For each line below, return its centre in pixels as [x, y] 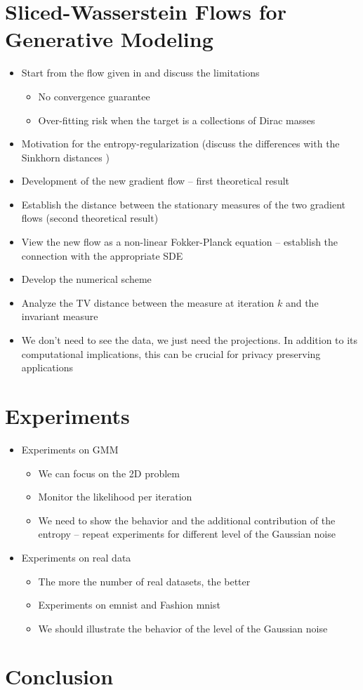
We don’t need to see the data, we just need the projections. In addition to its [190, 340]
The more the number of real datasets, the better [144, 581]
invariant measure [60, 316]
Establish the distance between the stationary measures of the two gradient [183, 204]
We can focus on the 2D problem [109, 473]
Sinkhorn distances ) [65, 157]
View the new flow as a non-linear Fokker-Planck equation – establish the [180, 242]
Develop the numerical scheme [86, 279]
